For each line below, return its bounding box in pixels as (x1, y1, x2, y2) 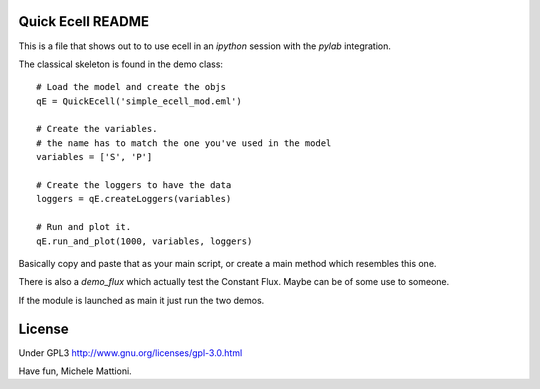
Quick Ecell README (18, 13, 150, 30)
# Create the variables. (36, 123, 158, 135)
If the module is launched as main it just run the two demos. (18, 294, 265, 306)
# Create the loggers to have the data (36, 180, 232, 191)
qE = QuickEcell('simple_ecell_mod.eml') (36, 95, 242, 107)
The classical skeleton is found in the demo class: (18, 58, 224, 70)
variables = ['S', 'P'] (36, 151, 153, 163)
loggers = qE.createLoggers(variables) (36, 193, 232, 205)
